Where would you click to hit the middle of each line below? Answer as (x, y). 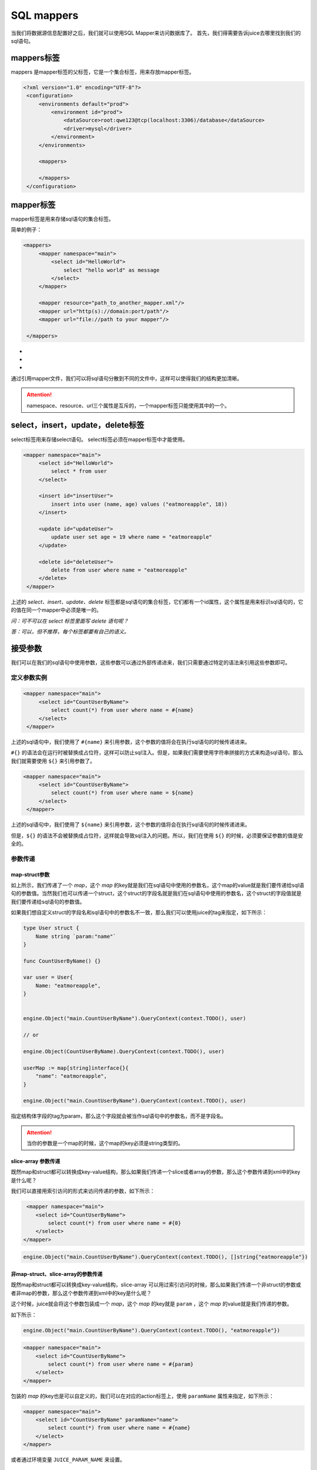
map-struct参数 (30, 874)
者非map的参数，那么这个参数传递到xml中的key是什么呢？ (81, 1293)
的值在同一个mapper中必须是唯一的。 (56, 610)
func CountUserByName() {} (62, 961)
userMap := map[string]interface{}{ (76, 1068)
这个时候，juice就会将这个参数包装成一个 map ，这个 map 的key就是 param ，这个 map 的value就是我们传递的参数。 (151, 1304)
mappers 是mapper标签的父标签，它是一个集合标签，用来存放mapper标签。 (103, 72)
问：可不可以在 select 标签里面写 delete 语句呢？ (70, 621)
